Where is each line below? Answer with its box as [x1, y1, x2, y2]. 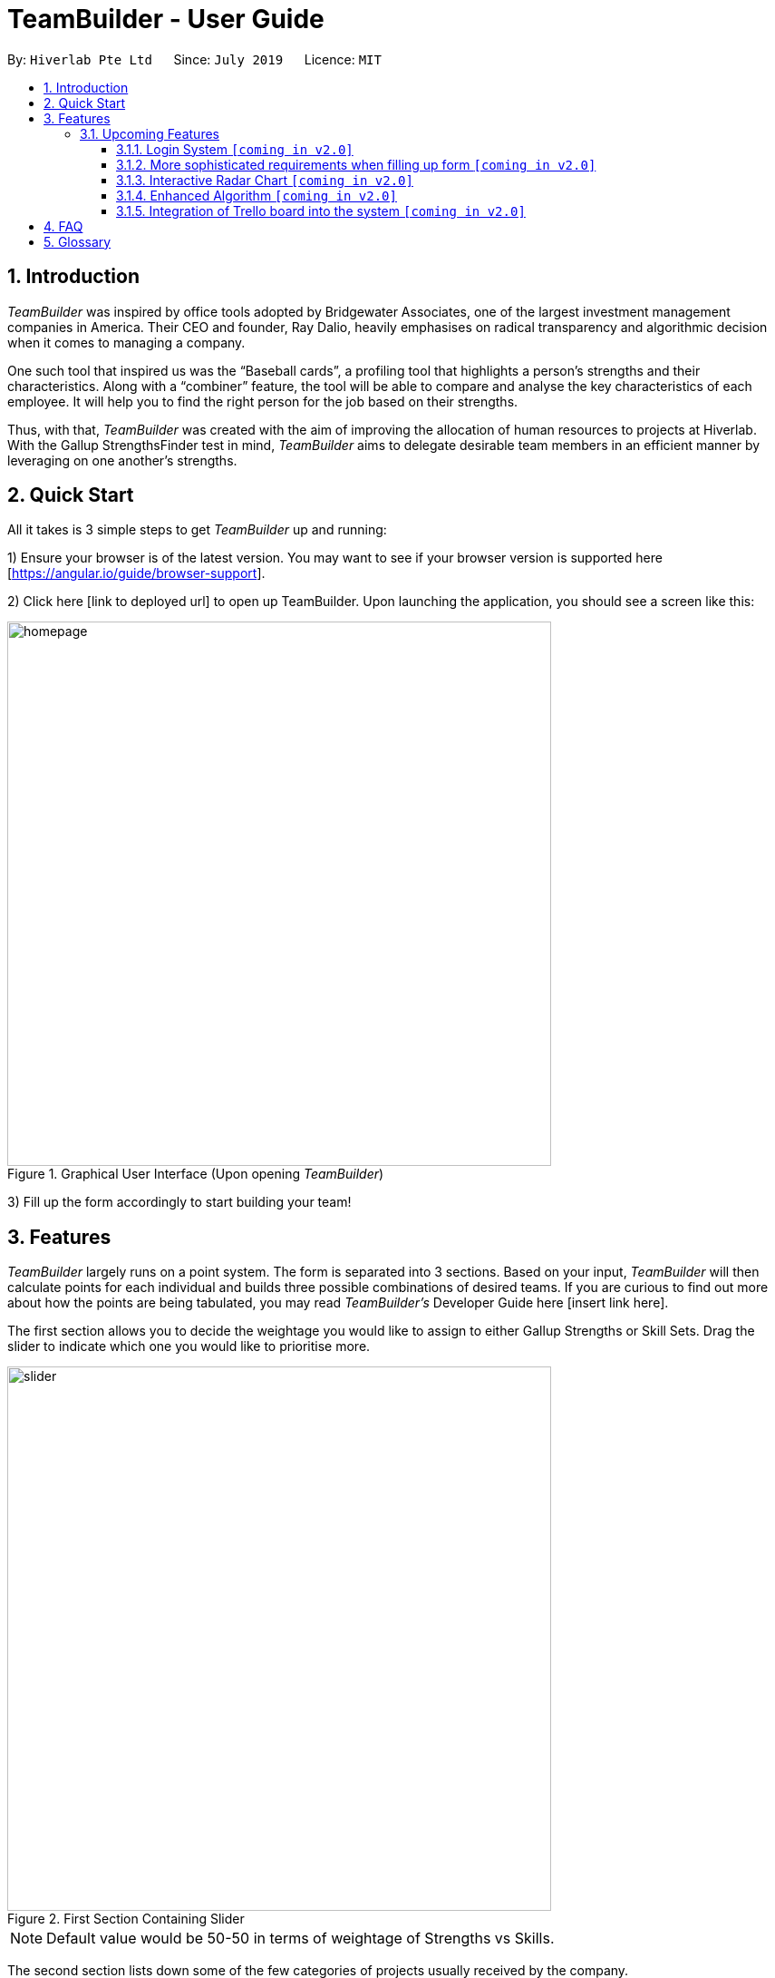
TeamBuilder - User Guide [7, 4, 325, 34]
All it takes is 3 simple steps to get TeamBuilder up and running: [7, 522, 387, 538]
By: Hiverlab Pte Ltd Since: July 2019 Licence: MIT [7, 51, 382, 67]
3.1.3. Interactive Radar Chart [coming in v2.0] [116, 171, 413, 188]
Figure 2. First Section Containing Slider [7, 1911, 245, 1927]
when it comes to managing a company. [7, 334, 246, 350]
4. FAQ [44, 218, 83, 234]
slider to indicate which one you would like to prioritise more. [7, 1338, 371, 1355]
